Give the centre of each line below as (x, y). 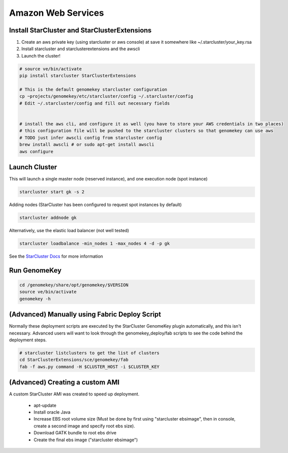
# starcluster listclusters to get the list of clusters (89, 353)
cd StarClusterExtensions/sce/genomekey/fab (74, 360)
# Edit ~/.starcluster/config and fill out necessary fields (95, 103)
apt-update (45, 405)
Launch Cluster (33, 167)
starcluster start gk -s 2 (52, 192)
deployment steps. (28, 340)
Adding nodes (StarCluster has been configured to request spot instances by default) (95, 205)
